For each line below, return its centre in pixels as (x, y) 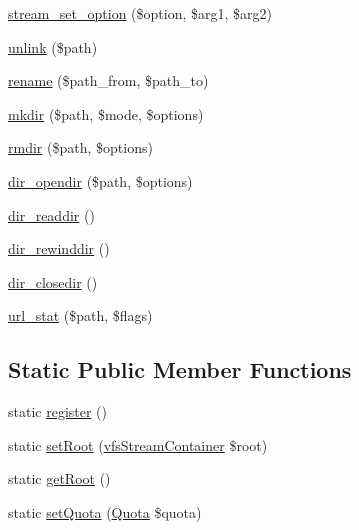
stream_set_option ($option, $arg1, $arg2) (140, 13)
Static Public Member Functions (180, 369)
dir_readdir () (51, 214)
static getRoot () (59, 478)
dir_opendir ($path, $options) (100, 180)
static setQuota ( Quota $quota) (105, 511)
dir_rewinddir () (59, 248)
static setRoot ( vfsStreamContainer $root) (138, 444)
